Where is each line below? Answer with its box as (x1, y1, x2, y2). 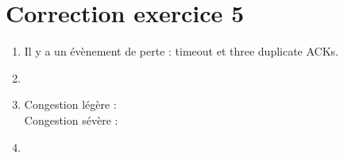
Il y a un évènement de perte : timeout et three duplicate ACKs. (24, 43, 339, 60)
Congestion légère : (24, 96, 117, 113)
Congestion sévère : (24, 111, 118, 128)
